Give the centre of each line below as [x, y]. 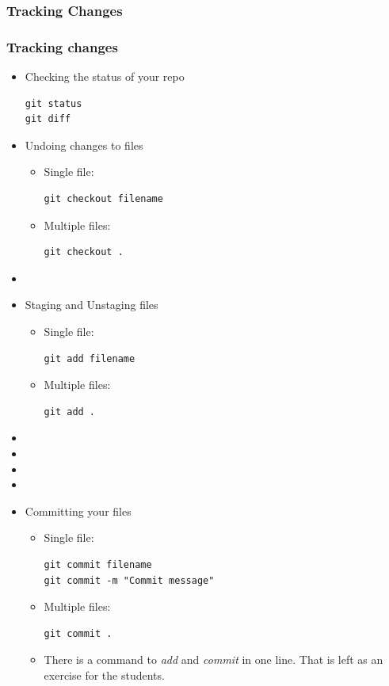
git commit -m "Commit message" [129, 580]
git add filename [90, 358]
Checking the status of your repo [105, 76]
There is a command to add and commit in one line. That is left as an [214, 659]
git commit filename [98, 564]
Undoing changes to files [84, 145]
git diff [48, 119]
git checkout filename [103, 199]
